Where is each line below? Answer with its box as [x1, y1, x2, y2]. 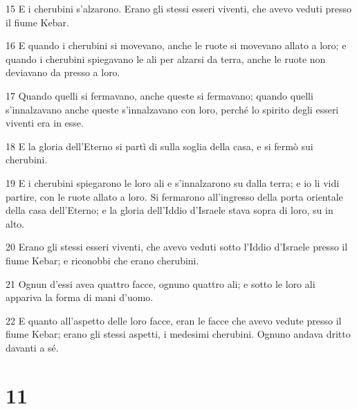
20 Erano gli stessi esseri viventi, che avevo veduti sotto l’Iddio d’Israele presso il [6, 239, 348, 254]
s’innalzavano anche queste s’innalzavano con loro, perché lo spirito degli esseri [6, 102, 339, 116]
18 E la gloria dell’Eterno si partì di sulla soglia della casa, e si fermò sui [6, 138, 313, 153]
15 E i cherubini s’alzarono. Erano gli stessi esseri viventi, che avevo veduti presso [6, 1, 352, 15]
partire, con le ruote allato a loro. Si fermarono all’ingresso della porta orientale [6, 189, 343, 203]
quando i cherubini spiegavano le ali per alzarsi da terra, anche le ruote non [6, 51, 326, 66]
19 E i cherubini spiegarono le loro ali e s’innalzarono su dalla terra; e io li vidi [6, 175, 340, 190]
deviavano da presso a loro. [6, 65, 120, 80]
